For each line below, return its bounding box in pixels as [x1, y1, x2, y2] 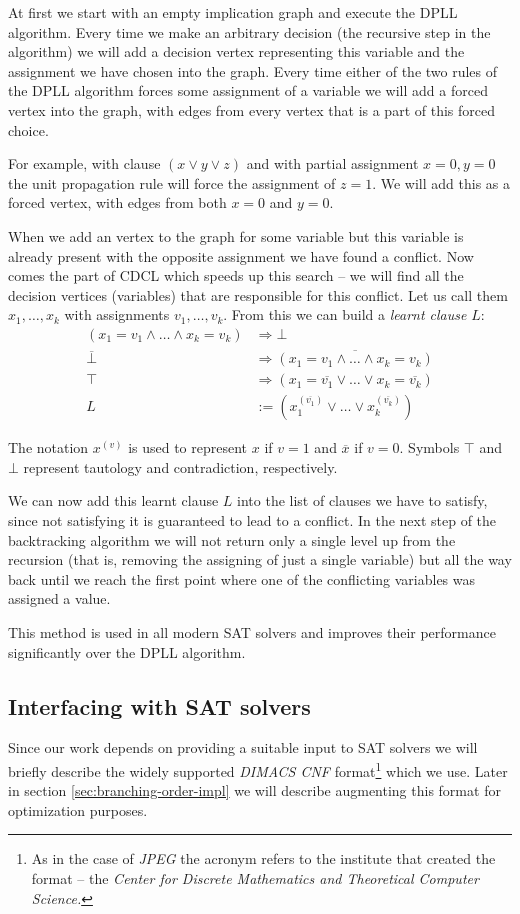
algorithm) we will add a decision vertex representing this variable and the [8, 41, 465, 62]
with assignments [64, 304, 170, 325]
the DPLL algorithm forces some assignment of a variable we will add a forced [8, 80, 488, 101]
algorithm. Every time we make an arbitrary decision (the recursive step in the [8, 21, 491, 42]
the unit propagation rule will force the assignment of [8, 172, 336, 193]
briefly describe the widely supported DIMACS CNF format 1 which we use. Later [8, 757, 508, 781]
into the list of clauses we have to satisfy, [237, 490, 488, 511]
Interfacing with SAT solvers [8, 690, 311, 721]
